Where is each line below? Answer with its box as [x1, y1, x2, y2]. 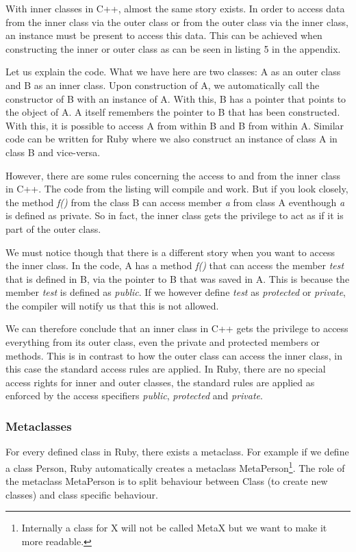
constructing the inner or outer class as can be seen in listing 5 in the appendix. [5, 41, 341, 55]
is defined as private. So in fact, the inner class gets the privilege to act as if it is [5, 208, 344, 223]
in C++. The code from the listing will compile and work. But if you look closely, [5, 181, 348, 196]
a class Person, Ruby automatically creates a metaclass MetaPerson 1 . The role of [5, 458, 345, 475]
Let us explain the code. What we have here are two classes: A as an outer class [5, 64, 341, 79]
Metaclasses [5, 417, 72, 434]
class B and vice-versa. [5, 145, 101, 159]
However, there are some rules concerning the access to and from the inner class [5, 168, 341, 182]
